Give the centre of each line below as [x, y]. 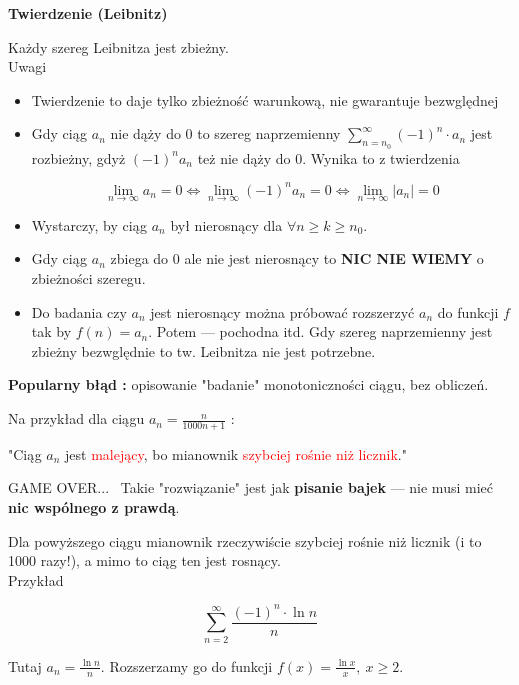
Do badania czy [79, 311]
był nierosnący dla [226, 224]
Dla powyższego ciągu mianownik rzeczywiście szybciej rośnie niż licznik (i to [245, 540]
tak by [51, 331]
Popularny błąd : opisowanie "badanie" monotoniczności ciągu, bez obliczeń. [248, 384]
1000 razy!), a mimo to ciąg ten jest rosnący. [144, 560]
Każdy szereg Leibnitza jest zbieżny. [118, 46]
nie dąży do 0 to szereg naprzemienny [225, 133]
